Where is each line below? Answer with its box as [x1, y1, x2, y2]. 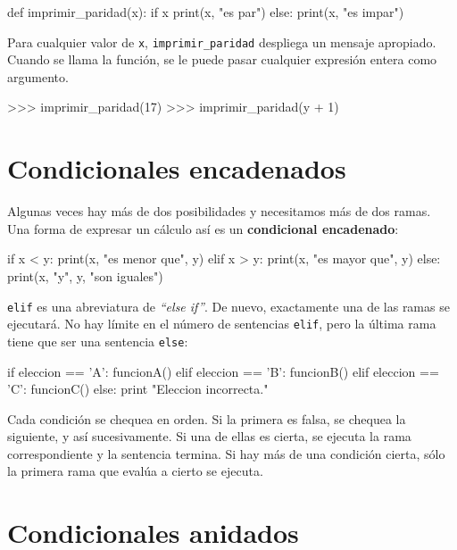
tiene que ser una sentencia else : [7, 331, 188, 350]
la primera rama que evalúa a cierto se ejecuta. [7, 462, 263, 480]
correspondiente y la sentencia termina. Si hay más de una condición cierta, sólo [7, 444, 445, 462]
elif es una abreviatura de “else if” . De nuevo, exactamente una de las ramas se [7, 296, 450, 315]
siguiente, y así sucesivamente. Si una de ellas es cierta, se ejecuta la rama [7, 427, 411, 446]
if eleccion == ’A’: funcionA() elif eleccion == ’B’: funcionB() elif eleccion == [7, 362, 439, 380]
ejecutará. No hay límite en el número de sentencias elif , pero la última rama [7, 314, 436, 333]
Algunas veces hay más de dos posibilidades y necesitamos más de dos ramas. [7, 202, 431, 221]
